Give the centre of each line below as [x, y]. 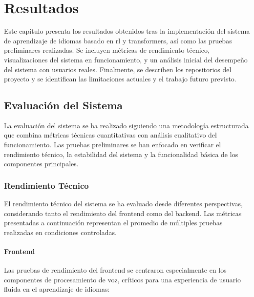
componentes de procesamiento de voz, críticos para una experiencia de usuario [123, 279]
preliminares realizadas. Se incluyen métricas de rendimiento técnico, [107, 50]
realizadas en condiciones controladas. [60, 232]
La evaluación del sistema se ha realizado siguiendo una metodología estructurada [126, 125]
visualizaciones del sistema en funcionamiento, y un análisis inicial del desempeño [126, 59]
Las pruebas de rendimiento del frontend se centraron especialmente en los [115, 270]
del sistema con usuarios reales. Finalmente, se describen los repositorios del [118, 69]
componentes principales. [41, 164]
